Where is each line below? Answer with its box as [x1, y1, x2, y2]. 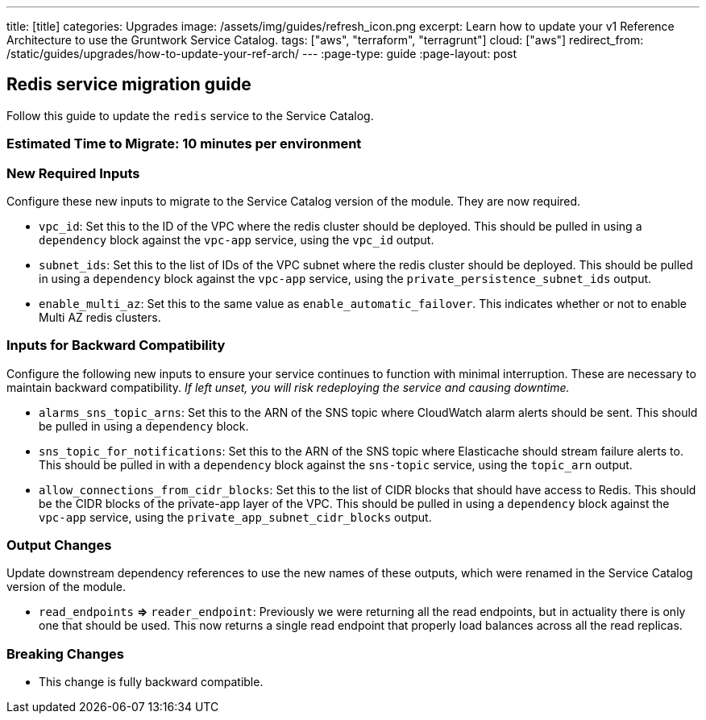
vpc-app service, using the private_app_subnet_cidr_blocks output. [39, 510, 432, 524]
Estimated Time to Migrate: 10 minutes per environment [6, 135, 362, 152]
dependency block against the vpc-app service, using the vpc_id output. [39, 232, 434, 247]
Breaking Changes [6, 645, 125, 662]
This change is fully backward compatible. [39, 675, 264, 689]
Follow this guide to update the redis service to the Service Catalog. [6, 108, 374, 123]
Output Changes [6, 537, 112, 554]
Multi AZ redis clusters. [39, 310, 161, 324]
